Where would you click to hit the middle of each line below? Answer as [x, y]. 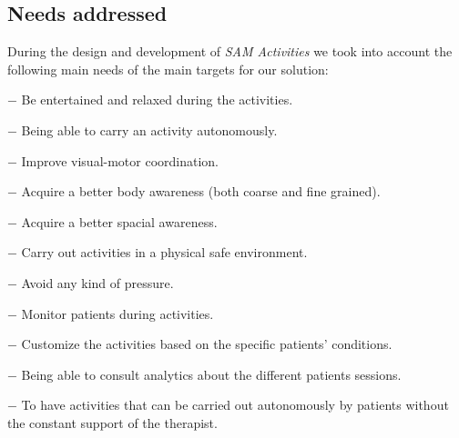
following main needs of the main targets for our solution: [168, 69]
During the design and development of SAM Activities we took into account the [230, 51]
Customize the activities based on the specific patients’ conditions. [207, 344]
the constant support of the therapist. [112, 422]
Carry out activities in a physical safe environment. [164, 252]
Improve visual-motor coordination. [120, 160]
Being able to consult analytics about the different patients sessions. [211, 374]
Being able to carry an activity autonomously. [149, 129]
